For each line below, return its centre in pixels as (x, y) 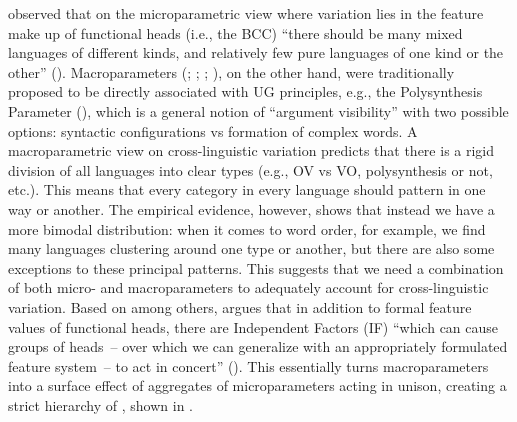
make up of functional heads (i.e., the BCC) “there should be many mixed (235, 32)
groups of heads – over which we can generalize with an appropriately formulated (258, 346)
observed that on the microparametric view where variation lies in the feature (246, 13)
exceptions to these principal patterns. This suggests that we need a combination (256, 267)
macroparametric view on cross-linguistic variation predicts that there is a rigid (251, 150)
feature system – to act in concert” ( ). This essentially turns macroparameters (248, 365)
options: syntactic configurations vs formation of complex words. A (213, 130)
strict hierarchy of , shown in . (100, 404)
